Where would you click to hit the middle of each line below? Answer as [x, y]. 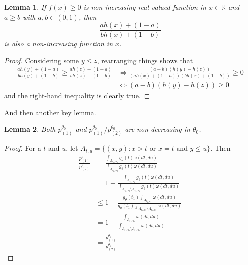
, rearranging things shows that [145, 60]
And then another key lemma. [50, 112]
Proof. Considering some [42, 60]
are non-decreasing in [158, 129]
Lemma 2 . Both [30, 129]
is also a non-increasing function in [59, 43]
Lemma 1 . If [25, 7]
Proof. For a [23, 148]
